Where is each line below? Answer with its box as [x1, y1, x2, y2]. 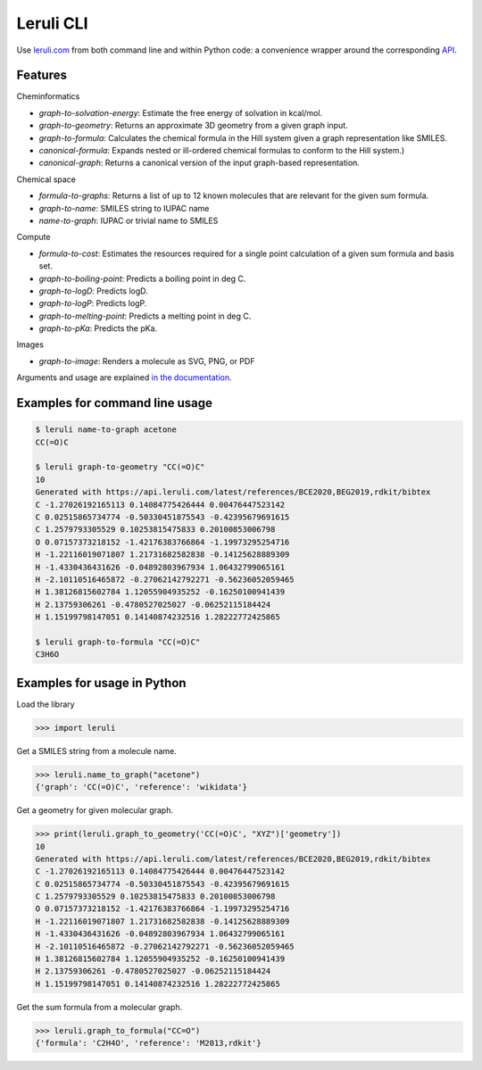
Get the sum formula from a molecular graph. [16, 1001, 183, 1012]
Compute [16, 232, 51, 243]
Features [16, 68, 67, 83]
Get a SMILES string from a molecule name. [16, 745, 178, 756]
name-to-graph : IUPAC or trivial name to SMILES [38, 215, 219, 226]
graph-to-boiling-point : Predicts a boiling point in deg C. [38, 273, 246, 284]
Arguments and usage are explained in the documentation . [16, 372, 232, 383]
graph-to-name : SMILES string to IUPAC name [38, 203, 210, 213]
